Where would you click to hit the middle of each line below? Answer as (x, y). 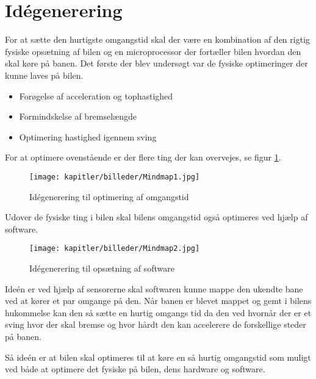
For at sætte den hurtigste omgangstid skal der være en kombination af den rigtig (158, 39)
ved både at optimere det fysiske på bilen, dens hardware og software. (135, 369)
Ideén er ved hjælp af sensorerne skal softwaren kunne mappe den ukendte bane (154, 288)
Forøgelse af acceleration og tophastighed (96, 96)
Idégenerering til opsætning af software (102, 268)
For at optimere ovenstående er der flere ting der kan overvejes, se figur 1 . (143, 157)
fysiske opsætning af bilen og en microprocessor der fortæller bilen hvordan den (153, 51)
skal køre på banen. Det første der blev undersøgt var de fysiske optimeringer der (156, 63)
